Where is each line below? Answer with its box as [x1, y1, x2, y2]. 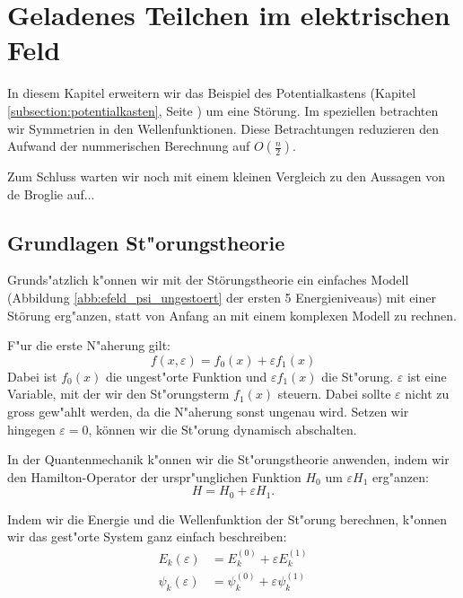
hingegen [7, 419, 56, 438]
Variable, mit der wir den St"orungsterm [7, 384, 230, 403]
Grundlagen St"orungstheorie [7, 228, 285, 256]
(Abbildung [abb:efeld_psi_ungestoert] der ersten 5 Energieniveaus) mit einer [7, 288, 436, 307]
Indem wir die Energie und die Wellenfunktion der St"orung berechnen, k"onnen [7, 509, 448, 528]
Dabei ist [7, 366, 57, 385]
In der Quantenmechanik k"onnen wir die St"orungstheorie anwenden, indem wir [7, 450, 450, 469]
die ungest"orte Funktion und [105, 366, 267, 385]
